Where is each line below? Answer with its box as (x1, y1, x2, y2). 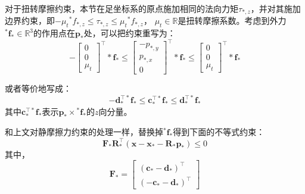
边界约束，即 (5, 14, 55, 27)
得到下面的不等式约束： (173, 126, 265, 138)
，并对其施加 (250, 2, 301, 14)
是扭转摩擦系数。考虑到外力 (178, 14, 287, 27)
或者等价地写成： (5, 82, 71, 95)
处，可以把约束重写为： (83, 27, 176, 39)
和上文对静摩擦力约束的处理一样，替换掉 (5, 126, 163, 138)
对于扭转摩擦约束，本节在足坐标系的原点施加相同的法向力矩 (5, 2, 238, 14)
